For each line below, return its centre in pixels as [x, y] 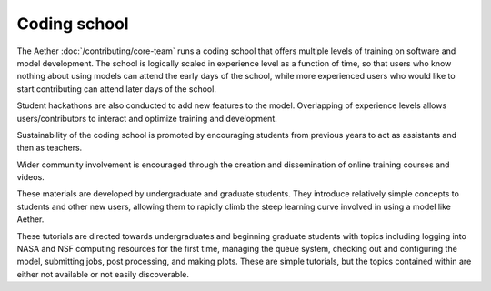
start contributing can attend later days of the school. [117, 89]
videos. [30, 177]
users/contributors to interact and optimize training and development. [147, 118]
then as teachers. [50, 148]
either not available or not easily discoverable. [103, 274]
